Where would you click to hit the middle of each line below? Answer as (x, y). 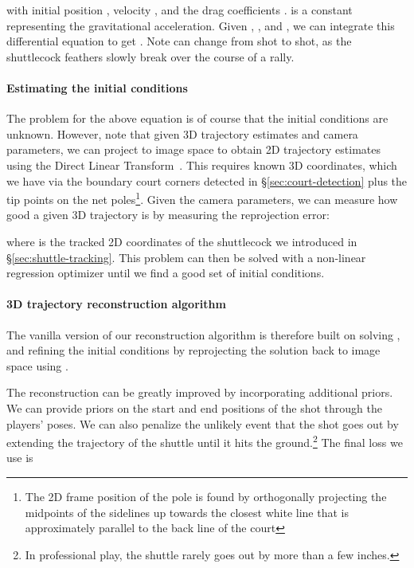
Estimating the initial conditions (97, 87)
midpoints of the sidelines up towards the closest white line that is (187, 512)
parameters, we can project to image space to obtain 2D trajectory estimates (194, 149)
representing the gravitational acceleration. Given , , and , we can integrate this (201, 25)
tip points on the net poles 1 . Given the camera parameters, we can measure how (202, 198)
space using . (37, 365)
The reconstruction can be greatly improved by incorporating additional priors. (200, 392)
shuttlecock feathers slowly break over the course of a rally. (150, 56)
